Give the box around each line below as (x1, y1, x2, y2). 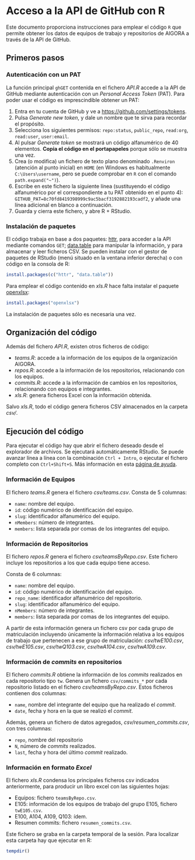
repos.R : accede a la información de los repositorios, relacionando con (14, 367, 185, 374)
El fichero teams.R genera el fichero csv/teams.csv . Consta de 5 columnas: (6, 489, 187, 496)
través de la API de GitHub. (6, 36, 71, 43)
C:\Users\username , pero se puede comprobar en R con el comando (14, 170, 177, 177)
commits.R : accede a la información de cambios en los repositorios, (14, 380, 178, 387)
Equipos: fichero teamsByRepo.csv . (14, 794, 96, 801)
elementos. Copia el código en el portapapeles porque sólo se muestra (14, 145, 187, 152)
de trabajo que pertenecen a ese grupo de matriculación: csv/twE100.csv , (6, 636, 184, 644)
